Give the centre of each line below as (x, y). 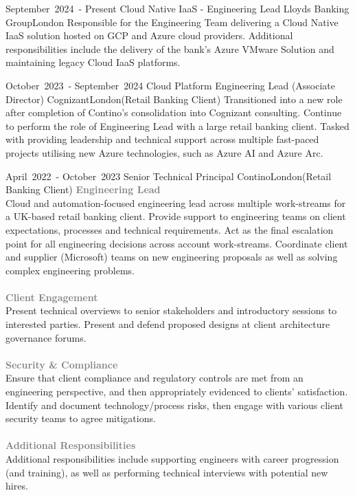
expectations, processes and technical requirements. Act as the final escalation (170, 229)
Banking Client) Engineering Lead (83, 189)
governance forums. (46, 337)
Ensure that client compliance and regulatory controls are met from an (154, 378)
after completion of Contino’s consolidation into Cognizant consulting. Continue (174, 112)
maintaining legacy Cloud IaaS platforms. (93, 62)
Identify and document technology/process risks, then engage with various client (175, 405)
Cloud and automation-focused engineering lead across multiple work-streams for (176, 202)
